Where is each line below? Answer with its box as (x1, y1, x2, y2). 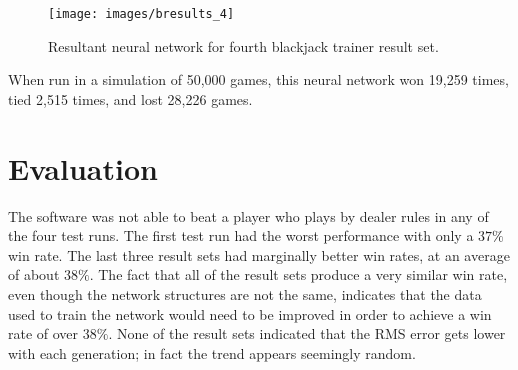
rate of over (8, 323, 79, 344)
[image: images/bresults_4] (48, 7, 235, 21)
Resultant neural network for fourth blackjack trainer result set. (48, 35, 439, 56)
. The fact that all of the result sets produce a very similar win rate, (89, 264, 508, 285)
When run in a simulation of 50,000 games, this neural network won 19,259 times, (8, 69, 509, 90)
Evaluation (8, 147, 158, 188)
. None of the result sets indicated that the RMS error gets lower (108, 323, 506, 344)
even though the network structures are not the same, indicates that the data (8, 283, 482, 304)
